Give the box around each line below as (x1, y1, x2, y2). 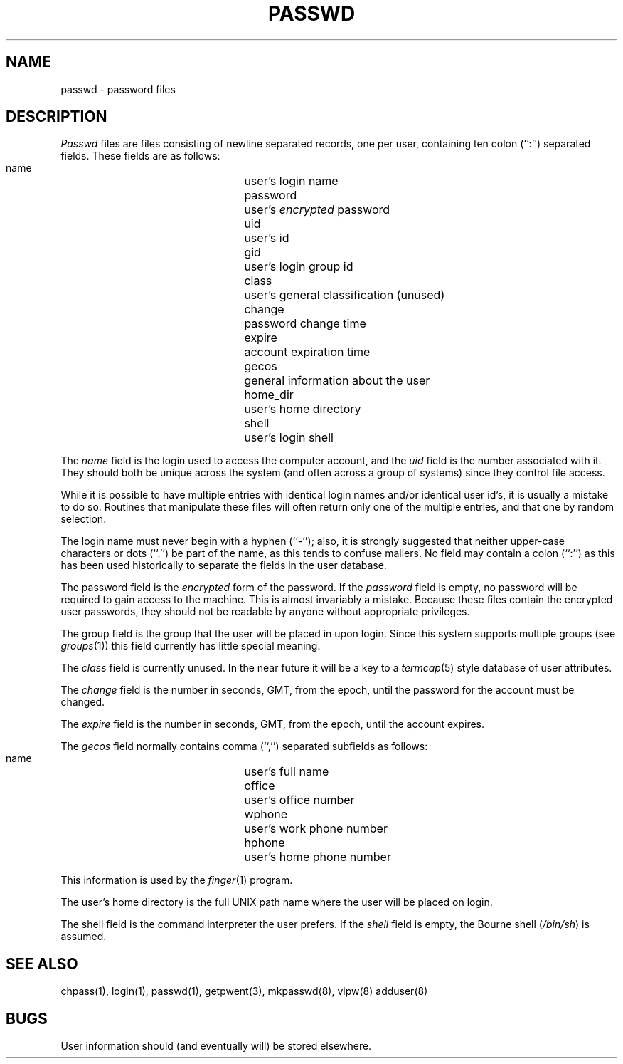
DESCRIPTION (6, 108, 107, 126)
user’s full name (244, 764, 329, 779)
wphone (244, 807, 288, 822)
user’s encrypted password (244, 202, 390, 217)
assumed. (60, 930, 107, 943)
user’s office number (244, 793, 355, 808)
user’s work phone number (244, 821, 388, 836)
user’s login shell (244, 430, 334, 445)
